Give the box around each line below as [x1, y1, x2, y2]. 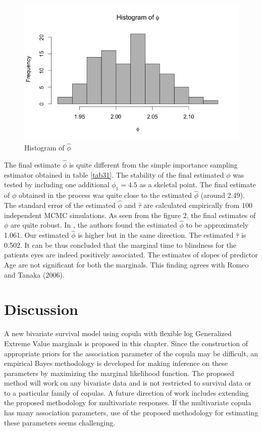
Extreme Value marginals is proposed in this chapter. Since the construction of [4, 338, 248, 348]
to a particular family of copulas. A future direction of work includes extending [4, 387, 249, 398]
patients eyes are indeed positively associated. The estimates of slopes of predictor [4, 249, 258, 260]
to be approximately [186, 220, 249, 230]
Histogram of [24, 142, 65, 153]
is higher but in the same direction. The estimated [78, 230, 234, 240]
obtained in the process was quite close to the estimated [18, 190, 192, 200]
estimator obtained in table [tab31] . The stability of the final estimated [4, 169, 224, 180]
